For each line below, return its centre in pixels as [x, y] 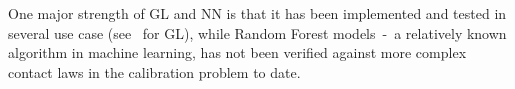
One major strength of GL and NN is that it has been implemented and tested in [257, 13]
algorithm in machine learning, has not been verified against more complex [237, 52]
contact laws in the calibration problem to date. [154, 71]
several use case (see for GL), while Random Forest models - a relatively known [257, 32]
